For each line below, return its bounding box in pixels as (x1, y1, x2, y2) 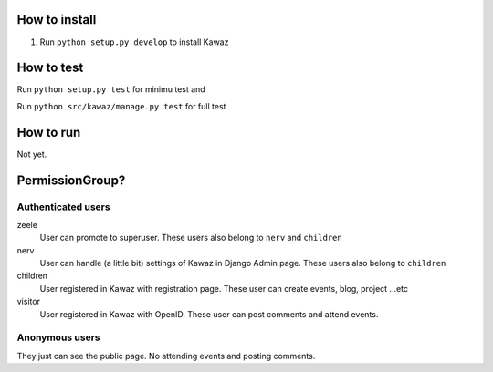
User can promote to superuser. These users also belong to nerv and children (39, 232, 342, 243)
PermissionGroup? (16, 172, 126, 188)
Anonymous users (16, 331, 100, 344)
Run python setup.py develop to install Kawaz (39, 36, 229, 47)
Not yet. (16, 149, 47, 160)
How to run (16, 124, 81, 140)
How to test (16, 60, 84, 76)
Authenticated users (16, 201, 110, 213)
